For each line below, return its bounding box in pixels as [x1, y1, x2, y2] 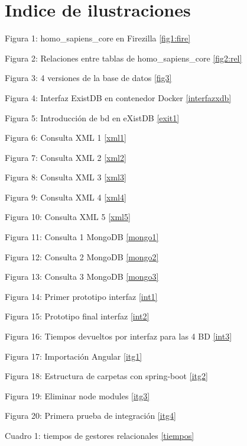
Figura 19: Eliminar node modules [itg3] [5, 389, 150, 402]
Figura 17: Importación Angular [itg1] [5, 350, 142, 362]
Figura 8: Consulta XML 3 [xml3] [5, 171, 126, 183]
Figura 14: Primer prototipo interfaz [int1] [5, 290, 158, 302]
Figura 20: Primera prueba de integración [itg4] [5, 409, 176, 422]
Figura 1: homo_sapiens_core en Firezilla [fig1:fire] [5, 32, 191, 44]
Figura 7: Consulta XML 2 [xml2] [5, 151, 126, 163]
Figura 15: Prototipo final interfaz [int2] [5, 310, 149, 322]
